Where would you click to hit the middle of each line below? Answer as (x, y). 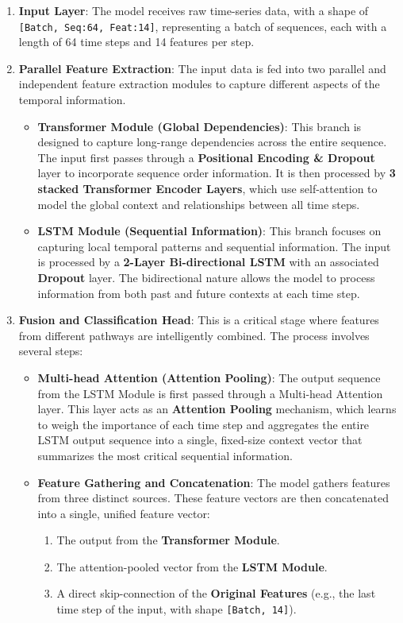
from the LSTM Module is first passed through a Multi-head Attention (210, 393)
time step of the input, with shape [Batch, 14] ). (177, 609)
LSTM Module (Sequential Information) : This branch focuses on (209, 231)
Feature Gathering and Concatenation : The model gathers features (214, 482)
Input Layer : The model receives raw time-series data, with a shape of (194, 10)
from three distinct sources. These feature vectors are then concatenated (213, 498)
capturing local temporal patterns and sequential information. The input (214, 246)
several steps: (51, 351)
